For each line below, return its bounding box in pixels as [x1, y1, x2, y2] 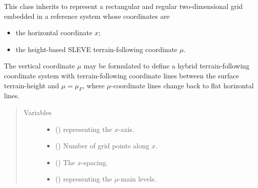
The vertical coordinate [4, 61, 75, 71]
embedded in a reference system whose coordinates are [4, 10, 170, 21]
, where [82, 80, 105, 90]
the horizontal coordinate [15, 27, 92, 38]
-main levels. [118, 174, 157, 184]
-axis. [118, 124, 134, 134]
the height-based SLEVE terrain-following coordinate [15, 44, 178, 54]
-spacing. [81, 157, 108, 167]
